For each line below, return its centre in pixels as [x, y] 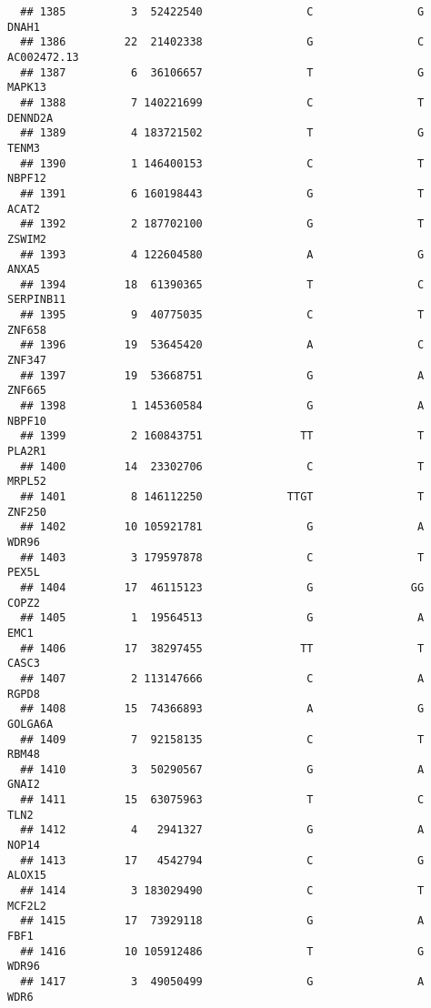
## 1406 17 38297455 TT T [222, 648]
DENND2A [30, 118]
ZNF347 [27, 361]
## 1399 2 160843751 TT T [222, 436]
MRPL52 [27, 482]
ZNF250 [27, 512]
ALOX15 [27, 876]
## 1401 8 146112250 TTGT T [222, 497]
